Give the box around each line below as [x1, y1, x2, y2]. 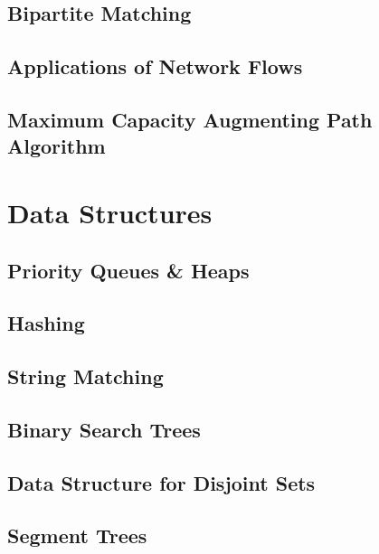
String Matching [7, 362, 164, 390]
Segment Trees [7, 521, 147, 549]
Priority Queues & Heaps [7, 256, 250, 284]
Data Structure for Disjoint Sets [7, 468, 316, 496]
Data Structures [7, 193, 213, 230]
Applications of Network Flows [7, 52, 303, 80]
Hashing [7, 309, 85, 337]
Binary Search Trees [7, 415, 201, 443]
